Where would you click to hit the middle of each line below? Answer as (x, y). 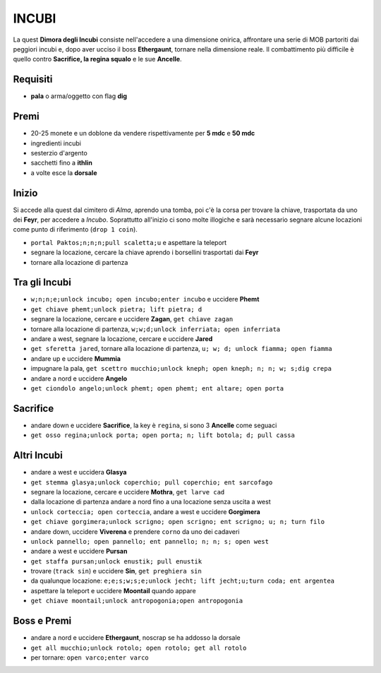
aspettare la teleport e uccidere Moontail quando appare (114, 590)
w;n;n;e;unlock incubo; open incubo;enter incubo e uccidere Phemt (145, 299)
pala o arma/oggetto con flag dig (79, 96)
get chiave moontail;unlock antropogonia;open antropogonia (137, 601)
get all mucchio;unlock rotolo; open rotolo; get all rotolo (139, 648)
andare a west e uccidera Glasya (79, 472)
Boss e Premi (42, 621)
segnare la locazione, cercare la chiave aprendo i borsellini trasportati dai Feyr (145, 252)
